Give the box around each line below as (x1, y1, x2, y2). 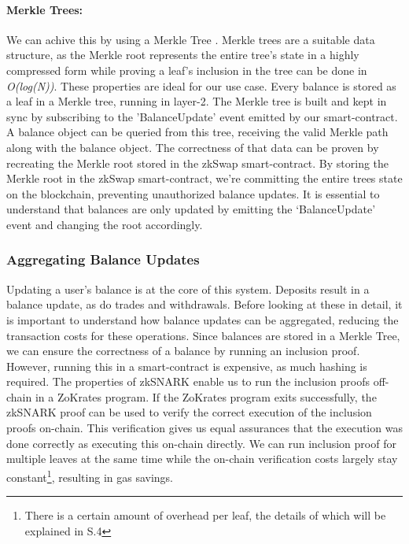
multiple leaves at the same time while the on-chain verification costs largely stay (6, 450, 398, 467)
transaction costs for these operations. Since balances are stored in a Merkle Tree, (6, 327, 400, 343)
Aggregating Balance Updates (6, 250, 200, 269)
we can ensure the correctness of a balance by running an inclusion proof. (6, 342, 360, 359)
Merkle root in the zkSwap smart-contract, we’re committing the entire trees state (6, 170, 403, 187)
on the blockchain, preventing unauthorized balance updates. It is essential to (6, 185, 380, 202)
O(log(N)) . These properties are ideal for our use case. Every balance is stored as (6, 77, 396, 94)
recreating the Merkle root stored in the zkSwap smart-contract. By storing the (6, 154, 389, 171)
